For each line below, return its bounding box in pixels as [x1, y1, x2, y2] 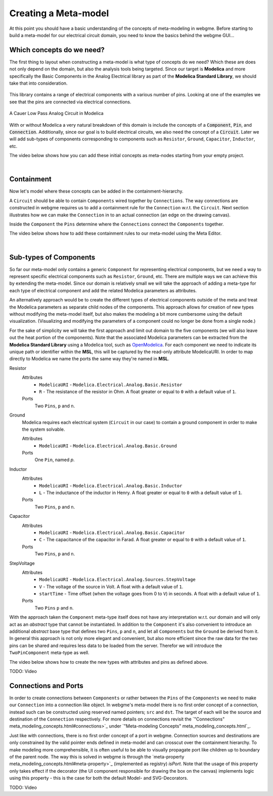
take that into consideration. [9, 80, 68, 86]
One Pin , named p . [34, 457, 75, 463]
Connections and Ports [9, 681, 83, 690]
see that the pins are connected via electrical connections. [9, 99, 131, 105]
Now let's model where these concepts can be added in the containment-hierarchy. [9, 188, 184, 195]
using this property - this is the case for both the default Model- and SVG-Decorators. [9, 775, 189, 781]
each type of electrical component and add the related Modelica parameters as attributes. [9, 287, 197, 293]
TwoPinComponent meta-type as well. [9, 650, 89, 656]
